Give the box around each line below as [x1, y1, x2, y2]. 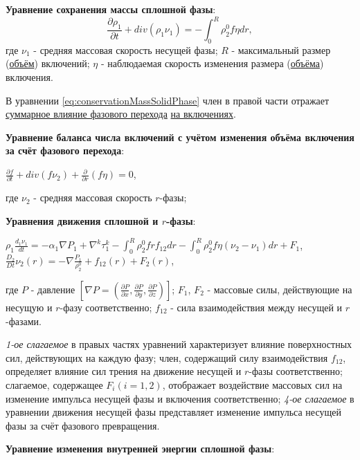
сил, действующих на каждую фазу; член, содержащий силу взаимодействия [6, 350, 328, 365]
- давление [30, 282, 75, 296]
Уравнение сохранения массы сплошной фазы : [6, 2, 216, 16]
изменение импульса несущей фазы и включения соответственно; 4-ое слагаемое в [6, 391, 354, 405]
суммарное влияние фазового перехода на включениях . [6, 107, 236, 121]
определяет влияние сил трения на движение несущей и [6, 364, 242, 378]
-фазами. [6, 313, 42, 328]
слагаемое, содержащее [6, 377, 103, 392]
